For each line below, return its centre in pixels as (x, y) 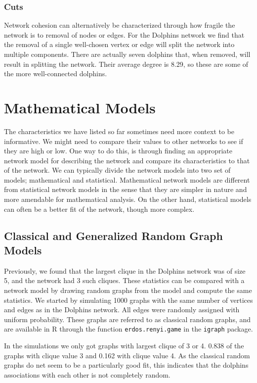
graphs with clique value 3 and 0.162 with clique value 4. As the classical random (127, 355)
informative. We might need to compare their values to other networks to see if (124, 141)
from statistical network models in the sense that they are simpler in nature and (126, 189)
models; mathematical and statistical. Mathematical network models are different (127, 179)
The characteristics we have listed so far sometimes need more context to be (119, 131)
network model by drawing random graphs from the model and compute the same (128, 290)
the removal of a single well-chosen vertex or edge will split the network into (119, 44)
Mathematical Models (80, 107)
